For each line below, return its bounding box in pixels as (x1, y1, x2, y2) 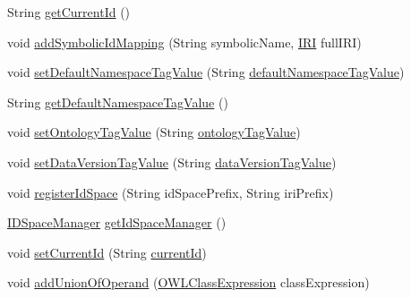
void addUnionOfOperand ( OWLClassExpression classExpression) (7, 273, 370, 292)
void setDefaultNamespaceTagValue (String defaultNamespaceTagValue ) (7, 63, 405, 81)
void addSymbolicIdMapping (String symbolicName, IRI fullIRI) (7, 32, 362, 51)
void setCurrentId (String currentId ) (7, 243, 207, 261)
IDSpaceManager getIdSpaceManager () (7, 213, 227, 232)
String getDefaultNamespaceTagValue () (7, 92, 228, 111)
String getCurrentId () (7, 3, 131, 21)
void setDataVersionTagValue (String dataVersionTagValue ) (7, 152, 337, 171)
